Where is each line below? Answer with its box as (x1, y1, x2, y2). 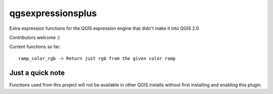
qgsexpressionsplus (9, 8, 97, 19)
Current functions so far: (9, 43, 61, 50)
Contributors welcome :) (9, 34, 60, 40)
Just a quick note (9, 68, 65, 77)
